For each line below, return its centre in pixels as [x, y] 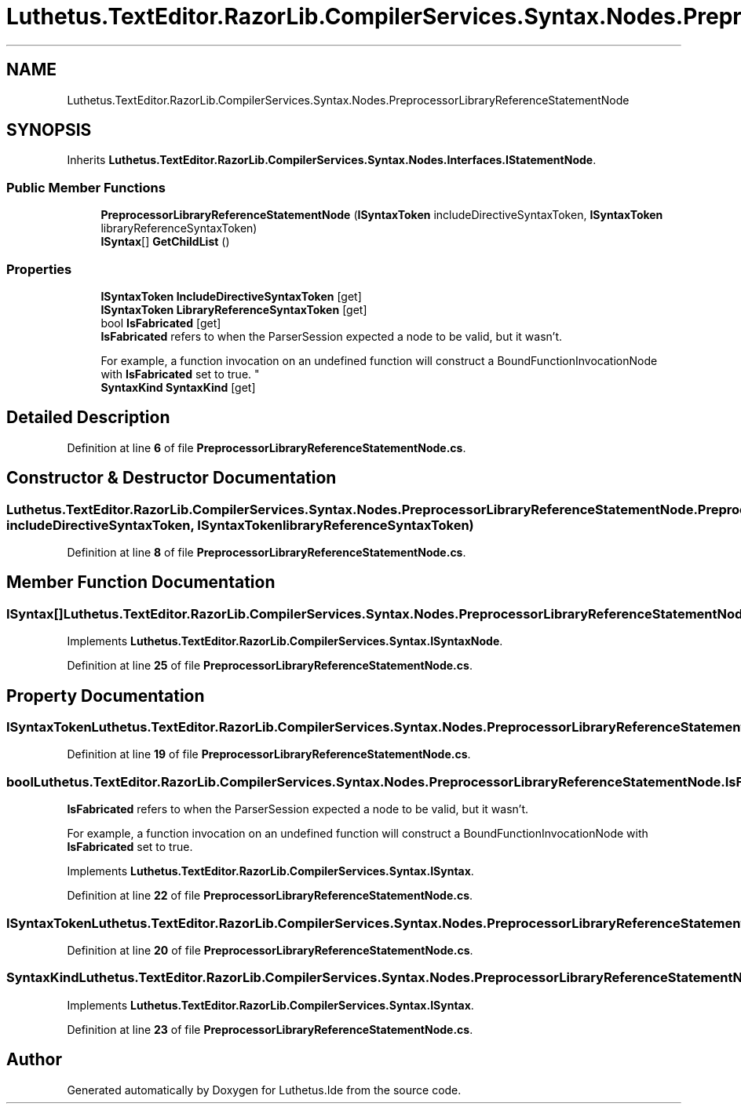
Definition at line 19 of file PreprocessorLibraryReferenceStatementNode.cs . [269, 754]
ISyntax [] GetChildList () [165, 242]
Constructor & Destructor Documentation [172, 478]
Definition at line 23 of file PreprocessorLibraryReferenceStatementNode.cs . [270, 1029]
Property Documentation [106, 696]
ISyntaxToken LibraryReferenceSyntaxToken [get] [234, 309]
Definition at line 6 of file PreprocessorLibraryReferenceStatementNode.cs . [266, 447]
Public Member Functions [86, 187]
